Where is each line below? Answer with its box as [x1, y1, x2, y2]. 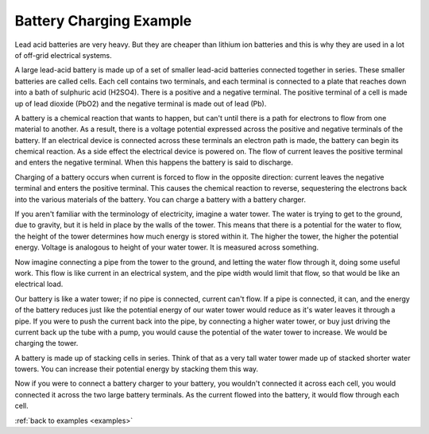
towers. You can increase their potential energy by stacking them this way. [14, 364, 258, 374]
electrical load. [14, 279, 64, 289]
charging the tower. [14, 339, 79, 348]
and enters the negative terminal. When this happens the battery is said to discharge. [14, 157, 294, 167]
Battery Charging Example [14, 12, 192, 29]
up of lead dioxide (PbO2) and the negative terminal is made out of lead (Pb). [14, 99, 267, 108]
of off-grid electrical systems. [14, 50, 113, 60]
